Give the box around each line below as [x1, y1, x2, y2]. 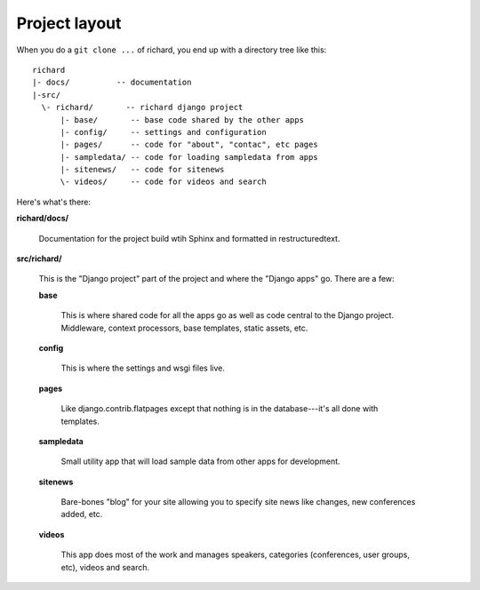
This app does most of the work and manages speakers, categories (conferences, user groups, [60, 549, 411, 560]
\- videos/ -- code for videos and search [60, 177, 267, 187]
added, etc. [60, 509, 103, 520]
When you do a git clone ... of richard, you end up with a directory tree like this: [16, 44, 327, 55]
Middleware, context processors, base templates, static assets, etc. [60, 323, 308, 333]
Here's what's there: [16, 196, 92, 207]
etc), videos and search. [60, 562, 150, 572]
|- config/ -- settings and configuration [60, 127, 267, 137]
